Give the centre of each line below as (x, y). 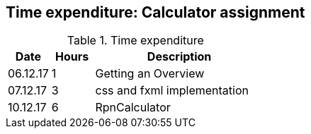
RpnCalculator (133, 108)
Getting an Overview (150, 74)
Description (179, 57)
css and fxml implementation (172, 91)
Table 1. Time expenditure (135, 41)
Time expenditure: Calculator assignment (155, 12)
